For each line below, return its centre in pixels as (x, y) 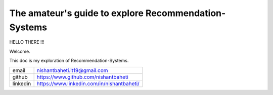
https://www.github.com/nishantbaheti (82, 77)
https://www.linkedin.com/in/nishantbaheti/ (88, 83)
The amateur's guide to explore (77, 13)
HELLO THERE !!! (27, 42)
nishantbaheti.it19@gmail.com (72, 70)
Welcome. (20, 51)
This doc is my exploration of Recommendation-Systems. (69, 61)
